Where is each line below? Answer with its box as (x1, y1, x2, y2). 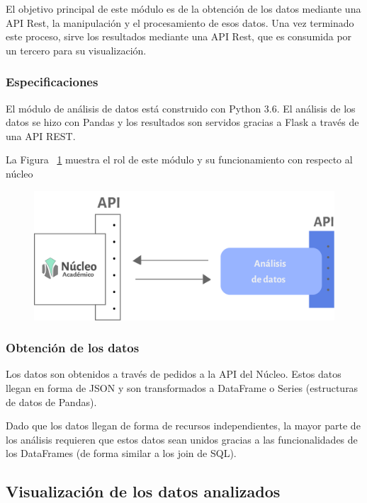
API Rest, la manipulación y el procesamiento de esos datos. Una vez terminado (6, 15, 354, 30)
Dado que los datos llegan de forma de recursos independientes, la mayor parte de (6, 418, 361, 433)
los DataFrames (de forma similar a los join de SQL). (6, 446, 237, 461)
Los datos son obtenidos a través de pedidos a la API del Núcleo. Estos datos (6, 366, 341, 381)
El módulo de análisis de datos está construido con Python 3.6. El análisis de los (6, 100, 356, 115)
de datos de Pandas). (6, 394, 97, 409)
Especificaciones (6, 73, 98, 91)
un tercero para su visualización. (6, 42, 147, 57)
